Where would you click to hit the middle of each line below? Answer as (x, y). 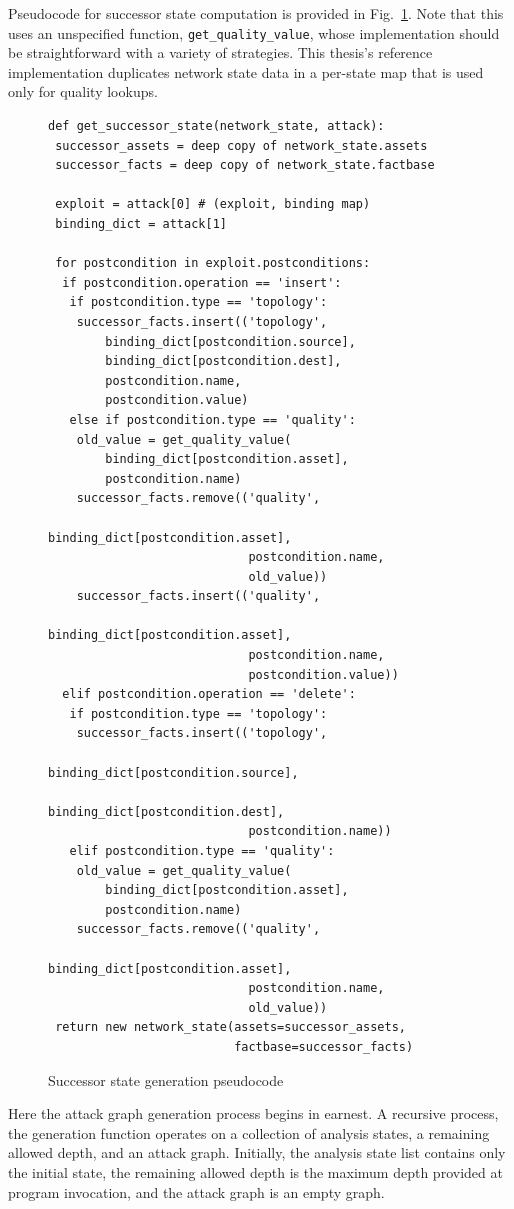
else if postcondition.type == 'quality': (212, 419)
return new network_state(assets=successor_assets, (230, 1027)
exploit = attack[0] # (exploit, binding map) (213, 204)
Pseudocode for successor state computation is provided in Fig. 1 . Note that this (256, 13)
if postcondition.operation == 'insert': (202, 282)
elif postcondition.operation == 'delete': (209, 694)
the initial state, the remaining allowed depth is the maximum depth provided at (255, 1171)
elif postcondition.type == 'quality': (202, 851)
